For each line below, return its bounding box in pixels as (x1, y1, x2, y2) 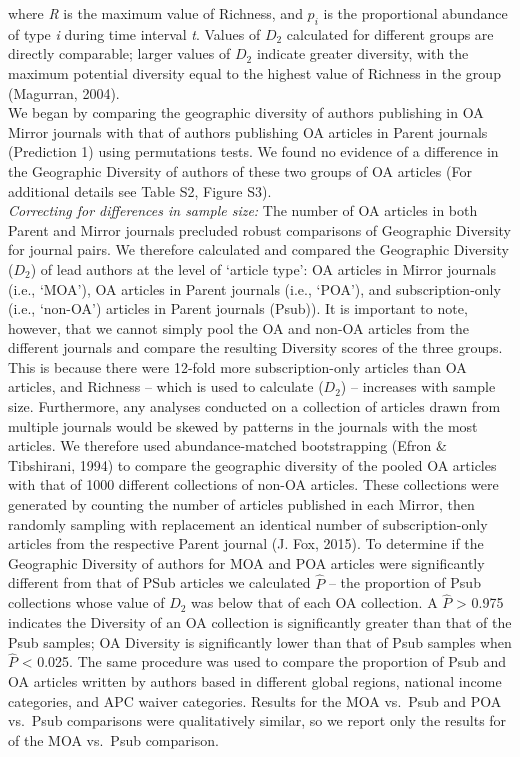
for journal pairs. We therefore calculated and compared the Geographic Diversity (8, 239, 509, 260)
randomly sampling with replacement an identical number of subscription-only (8, 513, 488, 534)
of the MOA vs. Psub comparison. (8, 729, 219, 750)
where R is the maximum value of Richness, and (8, 3, 303, 23)
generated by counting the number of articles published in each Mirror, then (8, 494, 475, 515)
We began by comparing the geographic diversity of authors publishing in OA (8, 102, 484, 123)
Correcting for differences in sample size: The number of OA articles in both (8, 200, 478, 221)
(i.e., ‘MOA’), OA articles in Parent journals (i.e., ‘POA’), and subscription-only (8, 278, 501, 299)
